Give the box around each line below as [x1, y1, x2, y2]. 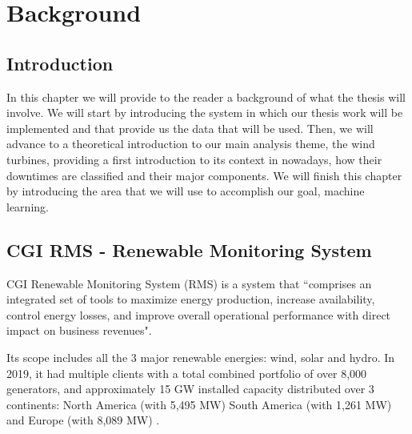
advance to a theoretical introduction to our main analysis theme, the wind [6, 135, 375, 152]
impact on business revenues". [6, 322, 152, 339]
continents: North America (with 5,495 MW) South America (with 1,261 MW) [6, 396, 392, 412]
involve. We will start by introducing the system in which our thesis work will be [6, 104, 403, 121]
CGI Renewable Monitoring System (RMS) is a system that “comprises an [6, 275, 372, 291]
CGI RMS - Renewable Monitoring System [6, 237, 372, 262]
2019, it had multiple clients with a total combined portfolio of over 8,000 [6, 364, 367, 381]
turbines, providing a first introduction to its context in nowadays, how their [6, 151, 382, 167]
